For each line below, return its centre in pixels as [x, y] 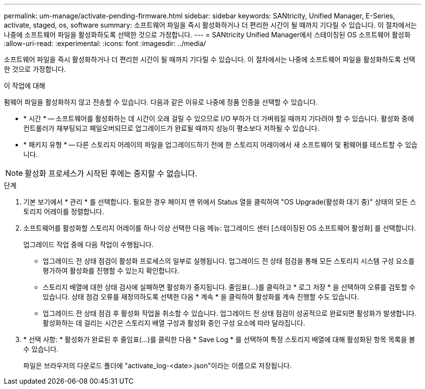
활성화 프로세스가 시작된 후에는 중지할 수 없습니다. [111, 173]
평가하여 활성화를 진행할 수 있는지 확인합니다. [111, 271]
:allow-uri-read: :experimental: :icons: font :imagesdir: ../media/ [105, 43]
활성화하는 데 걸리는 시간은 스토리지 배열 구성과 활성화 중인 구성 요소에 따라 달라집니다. [174, 323]
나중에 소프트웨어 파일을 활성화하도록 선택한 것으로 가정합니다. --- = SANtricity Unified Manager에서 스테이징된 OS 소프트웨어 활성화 [207, 35]
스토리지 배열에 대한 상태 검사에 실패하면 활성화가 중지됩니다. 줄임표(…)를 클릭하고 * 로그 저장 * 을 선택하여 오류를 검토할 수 [229, 287]
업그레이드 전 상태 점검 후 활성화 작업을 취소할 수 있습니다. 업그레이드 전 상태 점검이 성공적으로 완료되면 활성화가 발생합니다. [230, 313]
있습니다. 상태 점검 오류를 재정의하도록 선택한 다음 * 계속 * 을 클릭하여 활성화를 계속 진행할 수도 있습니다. [201, 297]
